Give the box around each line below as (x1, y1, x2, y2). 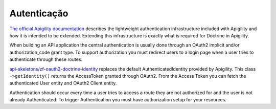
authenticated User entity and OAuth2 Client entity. (9, 80, 117, 86)
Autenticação (9, 8, 68, 19)
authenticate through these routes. (9, 56, 83, 62)
